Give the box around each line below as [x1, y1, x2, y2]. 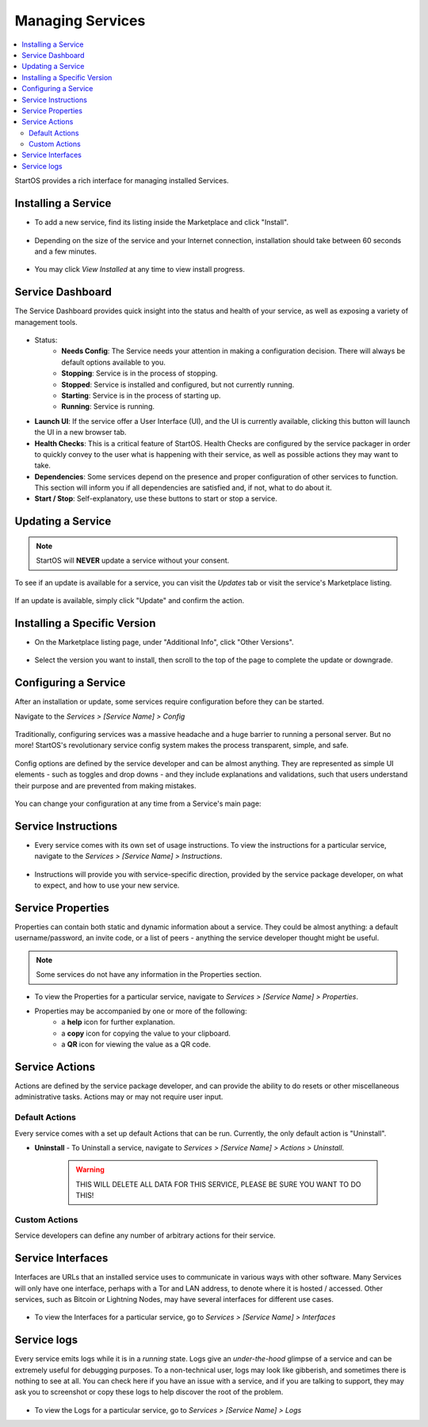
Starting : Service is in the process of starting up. [61, 391, 221, 400]
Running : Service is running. [61, 402, 155, 411]
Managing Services [14, 12, 146, 29]
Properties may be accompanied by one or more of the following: [34, 1006, 247, 1016]
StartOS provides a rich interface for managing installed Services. [14, 176, 229, 185]
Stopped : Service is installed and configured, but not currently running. [61, 380, 295, 389]
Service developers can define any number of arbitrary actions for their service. [14, 1231, 276, 1240]
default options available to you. [61, 357, 166, 367]
